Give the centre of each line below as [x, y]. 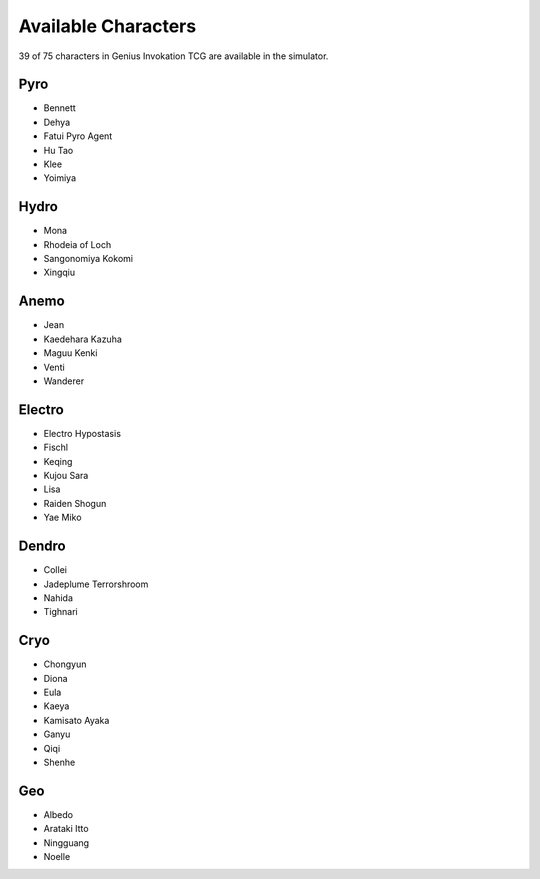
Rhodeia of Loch [77, 244]
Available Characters [107, 26]
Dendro [42, 546]
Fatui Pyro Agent [78, 136]
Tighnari [61, 612]
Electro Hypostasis [82, 433]
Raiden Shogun [75, 503]
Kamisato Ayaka [76, 720]
